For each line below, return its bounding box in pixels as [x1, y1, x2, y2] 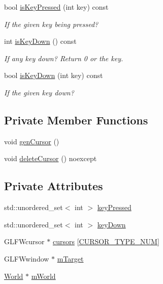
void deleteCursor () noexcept [4, 153, 97, 164]
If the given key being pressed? [4, 18, 99, 29]
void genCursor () [4, 136, 59, 146]
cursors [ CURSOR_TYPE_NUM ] [52, 236, 159, 247]
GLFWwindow [4, 253, 49, 264]
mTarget [57, 253, 84, 264]
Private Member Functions [4, 112, 148, 127]
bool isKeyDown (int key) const [4, 70, 103, 81]
